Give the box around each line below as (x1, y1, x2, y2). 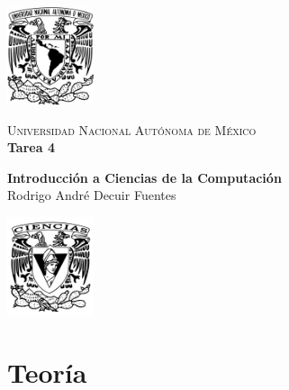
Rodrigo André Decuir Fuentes (7, 186, 176, 204)
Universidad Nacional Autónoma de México (7, 120, 257, 139)
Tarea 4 (7, 138, 55, 157)
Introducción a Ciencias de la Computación (7, 168, 282, 186)
